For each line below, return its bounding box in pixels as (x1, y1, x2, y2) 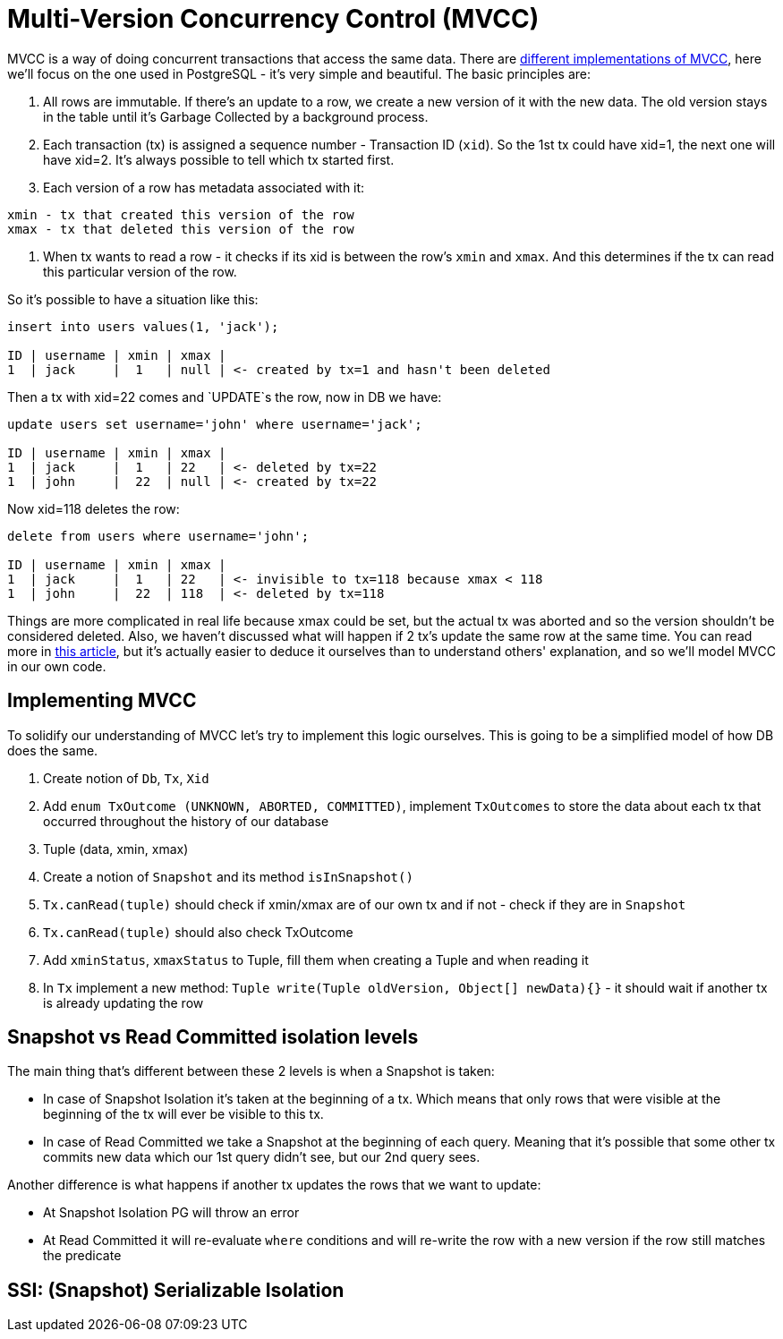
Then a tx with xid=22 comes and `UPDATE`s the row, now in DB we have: (7, 388, 442, 405)
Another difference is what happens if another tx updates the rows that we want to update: (7, 1177, 541, 1193)
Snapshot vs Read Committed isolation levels (7, 1026, 419, 1049)
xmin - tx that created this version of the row (7, 207, 354, 222)
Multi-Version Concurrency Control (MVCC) (7, 4, 540, 34)
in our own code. (7, 658, 106, 674)
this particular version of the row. (43, 263, 237, 279)
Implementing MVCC (7, 689, 197, 712)
